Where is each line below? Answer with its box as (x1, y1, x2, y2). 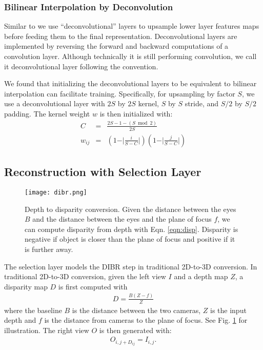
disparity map (4, 281, 48, 291)
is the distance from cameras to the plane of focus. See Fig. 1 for (44, 315, 248, 325)
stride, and (185, 98, 219, 109)
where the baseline (4, 304, 62, 315)
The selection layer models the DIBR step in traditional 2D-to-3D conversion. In (4, 261, 257, 271)
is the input (210, 304, 247, 315)
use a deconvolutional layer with (4, 98, 105, 109)
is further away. (25, 244, 73, 254)
